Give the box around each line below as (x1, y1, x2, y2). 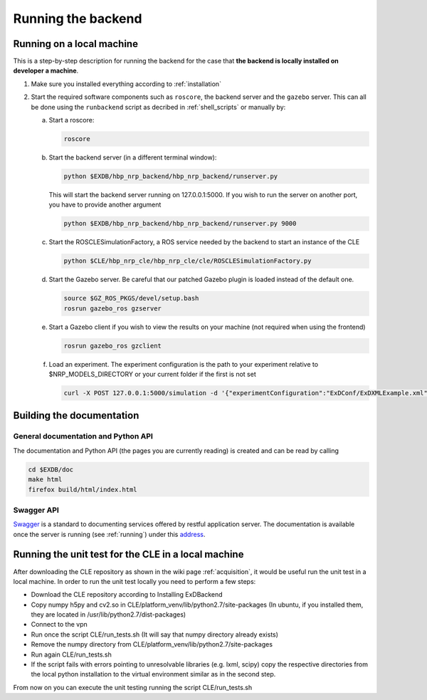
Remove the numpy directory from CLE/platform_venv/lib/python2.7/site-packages (31, 640, 273, 649)
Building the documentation (13, 409, 139, 422)
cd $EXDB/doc (28, 465, 74, 474)
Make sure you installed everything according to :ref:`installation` (31, 79, 222, 88)
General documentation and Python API (13, 432, 153, 442)
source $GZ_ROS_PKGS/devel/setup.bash (63, 294, 199, 303)
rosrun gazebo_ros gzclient (63, 342, 162, 350)
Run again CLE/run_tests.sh (31, 650, 112, 659)
